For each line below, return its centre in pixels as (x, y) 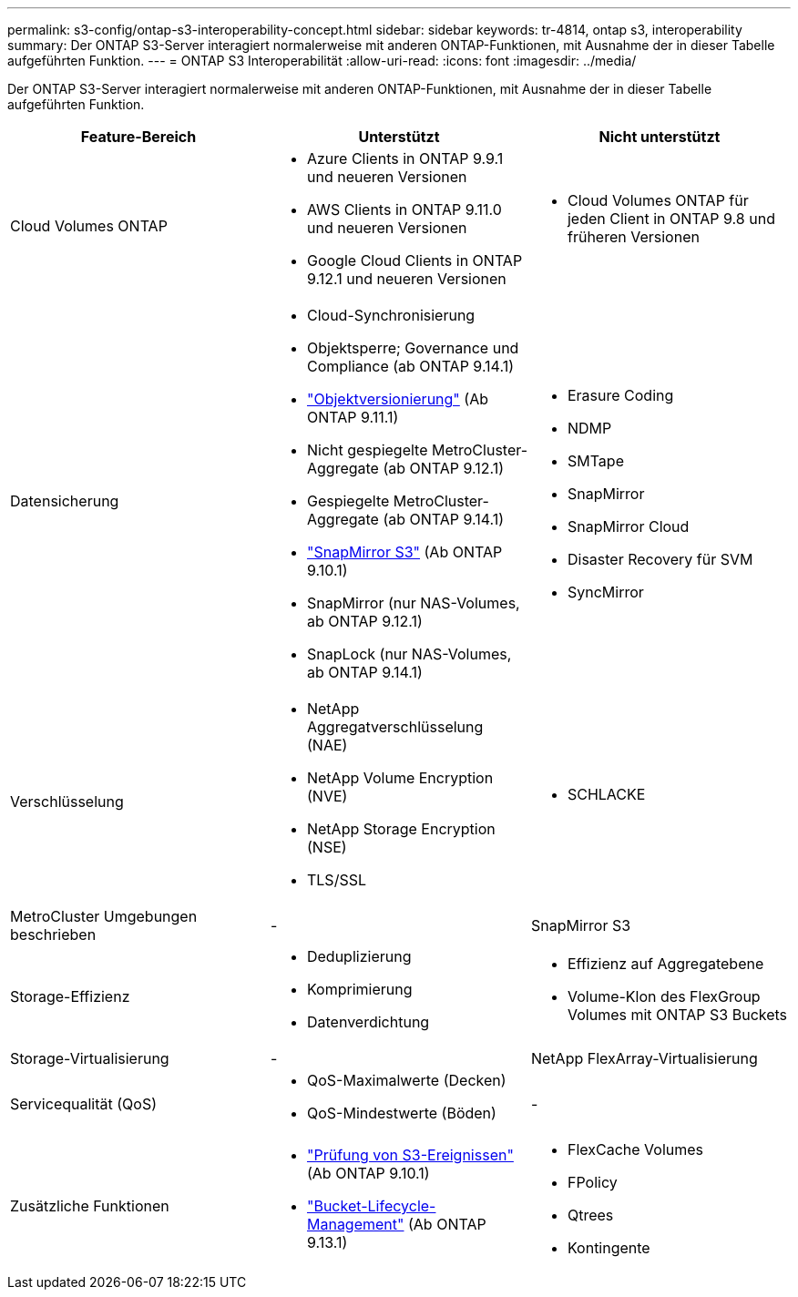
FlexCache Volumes (635, 1149)
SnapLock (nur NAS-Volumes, (409, 654)
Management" (355, 1224)
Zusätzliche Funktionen (90, 1206)
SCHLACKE (606, 794)
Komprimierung (359, 989)
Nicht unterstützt (660, 137)
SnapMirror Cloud (628, 526)
